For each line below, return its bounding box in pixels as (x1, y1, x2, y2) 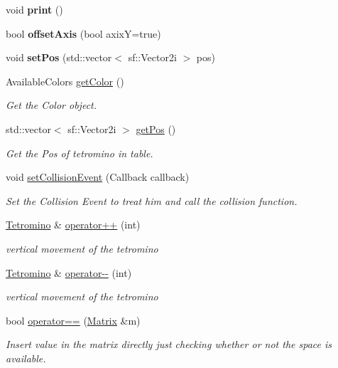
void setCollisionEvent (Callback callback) (6, 169, 190, 184)
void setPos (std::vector (6, 50, 112, 65)
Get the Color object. (6, 98, 97, 112)
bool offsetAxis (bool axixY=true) (6, 26, 161, 41)
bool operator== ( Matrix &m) (6, 312, 141, 327)
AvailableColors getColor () (6, 73, 124, 88)
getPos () (136, 121, 176, 136)
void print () (6, 2, 63, 16)
